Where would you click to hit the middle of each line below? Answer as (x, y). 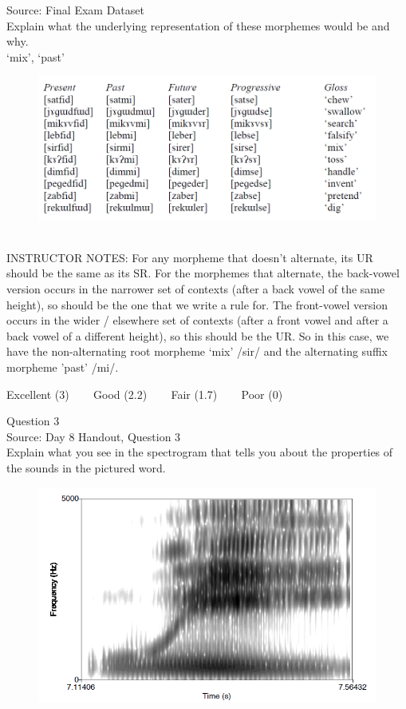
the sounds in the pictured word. (86, 467)
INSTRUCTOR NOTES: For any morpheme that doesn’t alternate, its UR (190, 257)
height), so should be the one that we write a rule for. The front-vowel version (197, 304)
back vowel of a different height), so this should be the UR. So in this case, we (198, 335)
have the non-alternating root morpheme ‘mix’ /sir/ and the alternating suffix (197, 351)
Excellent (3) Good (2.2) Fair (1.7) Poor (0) (145, 394)
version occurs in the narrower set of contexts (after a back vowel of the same (196, 289)
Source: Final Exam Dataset (75, 10)
